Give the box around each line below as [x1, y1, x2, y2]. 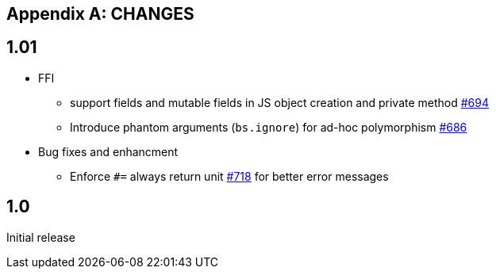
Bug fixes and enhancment [38, 144, 179, 159]
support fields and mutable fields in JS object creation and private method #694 [70, 95, 490, 109]
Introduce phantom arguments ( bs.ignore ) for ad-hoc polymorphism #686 [70, 120, 467, 134]
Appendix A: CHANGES [6, 4, 194, 24]
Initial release [6, 230, 75, 244]
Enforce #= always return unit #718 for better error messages [70, 169, 389, 183]
